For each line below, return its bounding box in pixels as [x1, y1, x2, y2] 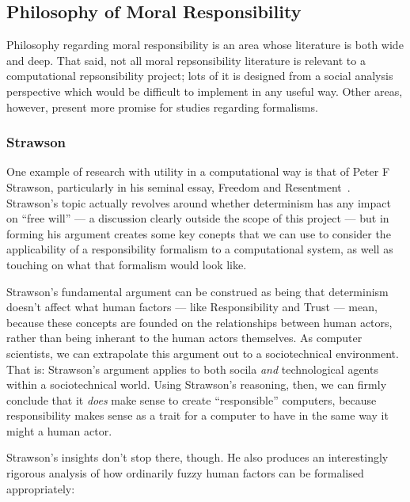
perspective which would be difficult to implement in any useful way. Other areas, [6, 82, 403, 99]
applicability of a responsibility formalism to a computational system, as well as [6, 241, 393, 257]
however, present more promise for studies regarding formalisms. [6, 98, 318, 115]
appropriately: [6, 480, 75, 496]
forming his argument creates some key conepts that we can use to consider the [6, 225, 391, 241]
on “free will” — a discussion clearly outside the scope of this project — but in [6, 210, 389, 226]
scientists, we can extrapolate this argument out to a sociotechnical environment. [6, 344, 399, 361]
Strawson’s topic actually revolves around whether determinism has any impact [6, 194, 391, 211]
